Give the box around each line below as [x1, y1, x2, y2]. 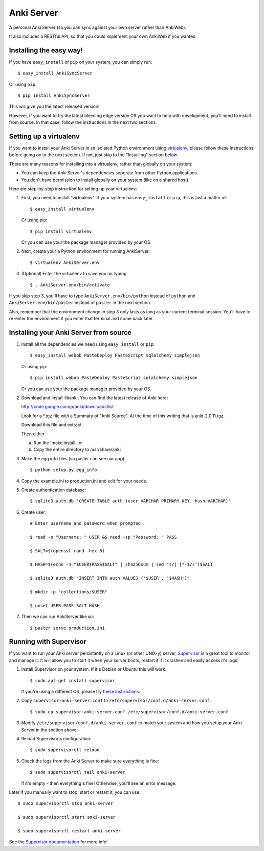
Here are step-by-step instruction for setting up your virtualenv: [9, 186, 137, 192]
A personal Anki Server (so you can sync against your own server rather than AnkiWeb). [9, 24, 187, 30]
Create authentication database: [21, 487, 87, 493]
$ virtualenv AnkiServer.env [30, 260, 100, 265]
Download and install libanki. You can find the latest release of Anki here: [21, 395, 168, 401]
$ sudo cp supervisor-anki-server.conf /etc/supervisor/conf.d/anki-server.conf [30, 709, 229, 714]
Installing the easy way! [9, 46, 83, 54]
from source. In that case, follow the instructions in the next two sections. [9, 119, 157, 125]
